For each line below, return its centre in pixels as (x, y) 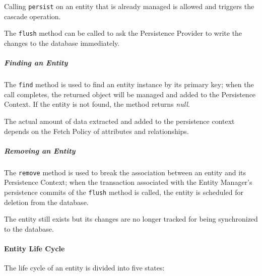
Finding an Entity (36, 63)
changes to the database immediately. (62, 43)
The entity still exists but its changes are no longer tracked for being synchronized (131, 219)
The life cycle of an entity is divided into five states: (84, 268)
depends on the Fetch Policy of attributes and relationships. (96, 131)
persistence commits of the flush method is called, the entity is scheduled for (124, 192)
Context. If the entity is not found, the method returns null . (97, 104)
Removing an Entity (40, 150)
